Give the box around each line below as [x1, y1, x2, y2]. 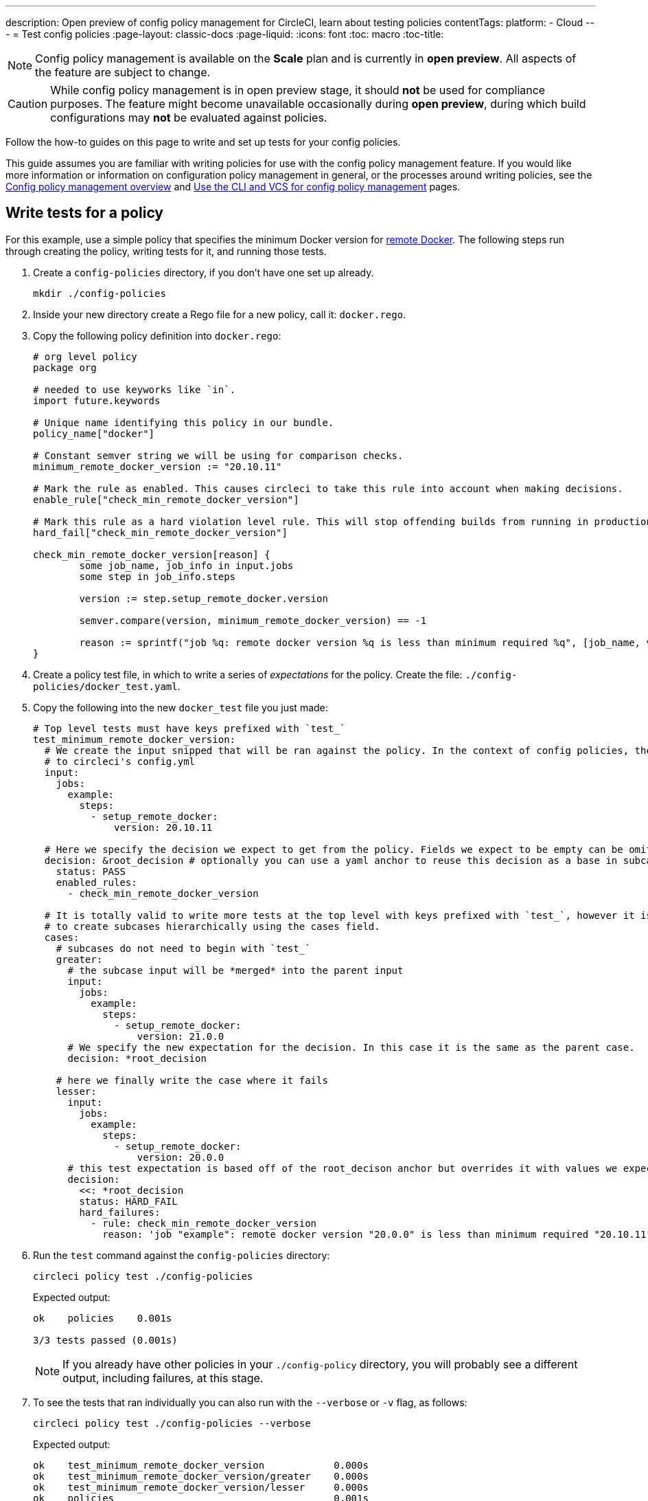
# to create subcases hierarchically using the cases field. [44, 920, 380, 932]
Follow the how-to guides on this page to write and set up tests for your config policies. [5, 136, 401, 148]
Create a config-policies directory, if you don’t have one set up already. [33, 266, 374, 278]
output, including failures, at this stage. [62, 1370, 264, 1385]
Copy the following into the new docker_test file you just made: [33, 701, 328, 713]
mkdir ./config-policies [33, 287, 166, 299]
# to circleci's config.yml [44, 755, 196, 767]
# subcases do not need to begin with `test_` [56, 942, 311, 954]
